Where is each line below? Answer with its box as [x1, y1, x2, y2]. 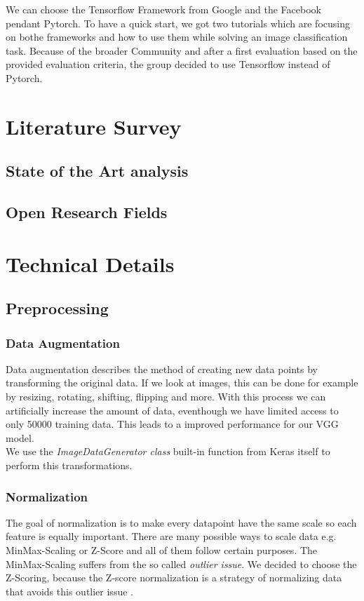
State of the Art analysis [6, 160, 189, 182]
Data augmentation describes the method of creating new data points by [6, 361, 318, 376]
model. [6, 430, 34, 445]
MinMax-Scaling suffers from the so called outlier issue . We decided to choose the [6, 556, 357, 571]
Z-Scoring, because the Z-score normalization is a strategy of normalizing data [6, 570, 342, 585]
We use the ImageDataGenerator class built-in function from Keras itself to [6, 444, 330, 459]
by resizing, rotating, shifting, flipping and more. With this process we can [6, 389, 326, 404]
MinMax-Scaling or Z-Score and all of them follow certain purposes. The [6, 543, 318, 558]
